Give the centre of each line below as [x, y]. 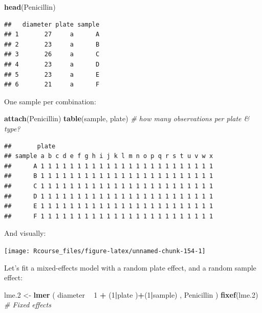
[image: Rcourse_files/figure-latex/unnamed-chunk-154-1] [105, 251]
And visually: [25, 233]
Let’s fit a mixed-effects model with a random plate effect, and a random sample [130, 267]
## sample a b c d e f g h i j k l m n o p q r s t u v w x [109, 156]
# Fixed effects [28, 305]
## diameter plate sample [52, 24]
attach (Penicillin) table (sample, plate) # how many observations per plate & [127, 118]
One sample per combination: [50, 101]
